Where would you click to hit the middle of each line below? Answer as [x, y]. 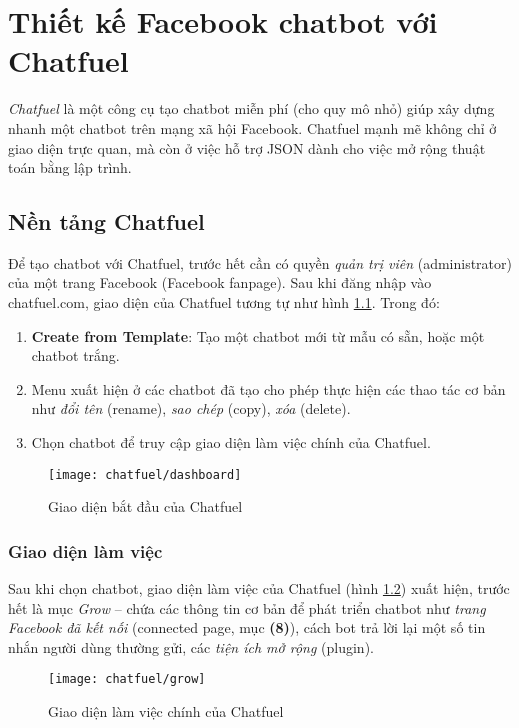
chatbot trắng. [75, 355]
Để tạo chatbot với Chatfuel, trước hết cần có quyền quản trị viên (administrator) [260, 262]
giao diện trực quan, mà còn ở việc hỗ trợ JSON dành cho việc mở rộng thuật [247, 147]
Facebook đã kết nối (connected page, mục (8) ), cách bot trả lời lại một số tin [247, 627]
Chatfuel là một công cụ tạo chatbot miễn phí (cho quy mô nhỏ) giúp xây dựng [251, 108]
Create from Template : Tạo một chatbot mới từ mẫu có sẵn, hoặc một [258, 335]
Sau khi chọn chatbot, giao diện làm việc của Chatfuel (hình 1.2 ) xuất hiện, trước [259, 588]
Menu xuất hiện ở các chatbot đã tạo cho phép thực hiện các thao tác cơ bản [268, 388]
